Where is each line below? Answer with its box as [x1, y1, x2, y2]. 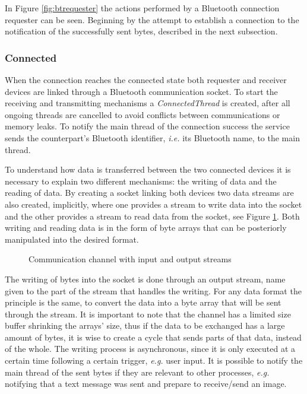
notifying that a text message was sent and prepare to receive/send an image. [5, 377, 287, 390]
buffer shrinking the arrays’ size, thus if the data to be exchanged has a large [5, 319, 285, 332]
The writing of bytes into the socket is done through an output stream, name [5, 272, 286, 285]
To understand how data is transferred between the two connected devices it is [5, 163, 291, 176]
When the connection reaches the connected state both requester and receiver [5, 74, 287, 85]
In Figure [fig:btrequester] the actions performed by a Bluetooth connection [5, 2, 280, 14]
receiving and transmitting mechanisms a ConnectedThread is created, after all [5, 97, 290, 109]
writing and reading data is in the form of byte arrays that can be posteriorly [5, 221, 287, 234]
